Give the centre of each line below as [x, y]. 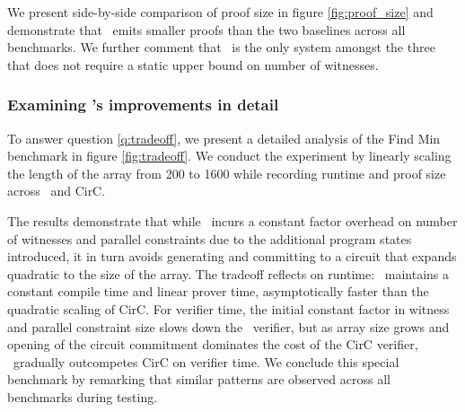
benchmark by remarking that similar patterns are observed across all [199, 379]
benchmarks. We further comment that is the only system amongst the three [221, 47]
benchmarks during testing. [83, 396]
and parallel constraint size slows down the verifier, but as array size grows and [228, 326]
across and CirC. [57, 191]
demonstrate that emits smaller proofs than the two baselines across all [206, 29]
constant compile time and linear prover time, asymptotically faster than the [218, 291]
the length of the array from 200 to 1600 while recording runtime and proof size [227, 173]
